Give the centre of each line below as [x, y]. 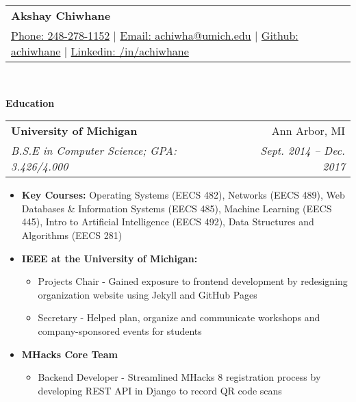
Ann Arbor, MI [308, 131]
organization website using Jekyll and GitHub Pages [148, 294]
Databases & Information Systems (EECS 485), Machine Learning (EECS [177, 208]
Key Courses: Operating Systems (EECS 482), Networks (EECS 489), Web [183, 195]
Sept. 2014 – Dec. [303, 151]
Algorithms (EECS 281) [72, 235]
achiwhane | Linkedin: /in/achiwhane [100, 51]
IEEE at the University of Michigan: [110, 258]
